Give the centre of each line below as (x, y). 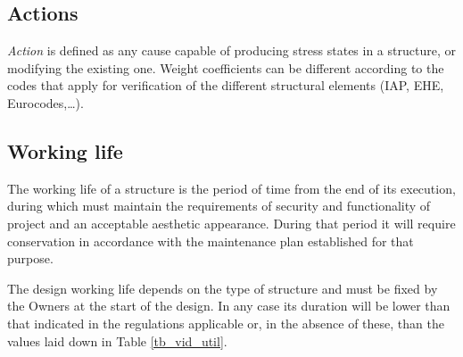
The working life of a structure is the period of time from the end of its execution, (231, 188)
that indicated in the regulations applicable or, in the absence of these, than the (226, 323)
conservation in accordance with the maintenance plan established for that (211, 241)
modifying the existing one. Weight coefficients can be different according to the (226, 67)
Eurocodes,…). (45, 102)
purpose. (30, 258)
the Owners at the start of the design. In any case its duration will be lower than (229, 306)
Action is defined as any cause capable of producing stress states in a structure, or (231, 50)
